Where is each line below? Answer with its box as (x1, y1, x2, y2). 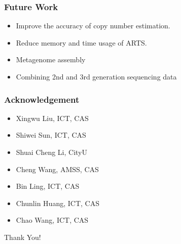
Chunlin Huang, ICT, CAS (16, 197, 99, 208)
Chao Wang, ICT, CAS (16, 215, 89, 225)
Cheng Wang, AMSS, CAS (16, 164, 99, 174)
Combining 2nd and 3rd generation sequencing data (16, 71, 177, 82)
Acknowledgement (4, 93, 80, 105)
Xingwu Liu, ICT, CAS (16, 112, 89, 123)
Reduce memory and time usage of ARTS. (16, 37, 147, 48)
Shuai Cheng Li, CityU (16, 147, 88, 157)
